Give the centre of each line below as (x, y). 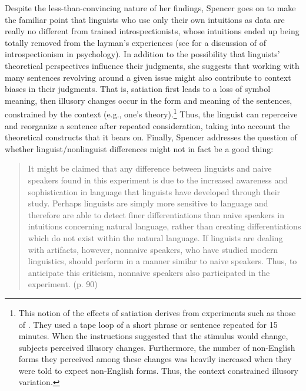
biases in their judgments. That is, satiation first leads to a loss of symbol (138, 89)
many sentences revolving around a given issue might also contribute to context (148, 77)
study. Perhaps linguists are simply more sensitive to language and (148, 203)
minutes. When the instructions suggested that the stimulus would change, (153, 336)
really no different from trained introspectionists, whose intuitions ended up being (152, 31)
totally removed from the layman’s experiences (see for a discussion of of (135, 42)
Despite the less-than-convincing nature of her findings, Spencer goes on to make (150, 8)
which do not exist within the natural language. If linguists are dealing (155, 237)
